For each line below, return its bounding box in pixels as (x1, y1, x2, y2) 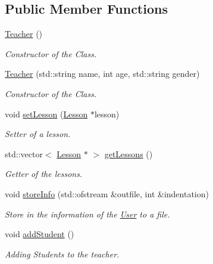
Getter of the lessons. (5, 167, 83, 180)
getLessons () (104, 147, 153, 160)
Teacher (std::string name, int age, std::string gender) (5, 67, 200, 80)
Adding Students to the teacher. (5, 247, 120, 260)
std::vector (5, 147, 43, 160)
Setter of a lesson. (5, 128, 71, 140)
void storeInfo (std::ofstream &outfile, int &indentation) (5, 187, 209, 200)
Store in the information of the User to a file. (5, 207, 170, 220)
